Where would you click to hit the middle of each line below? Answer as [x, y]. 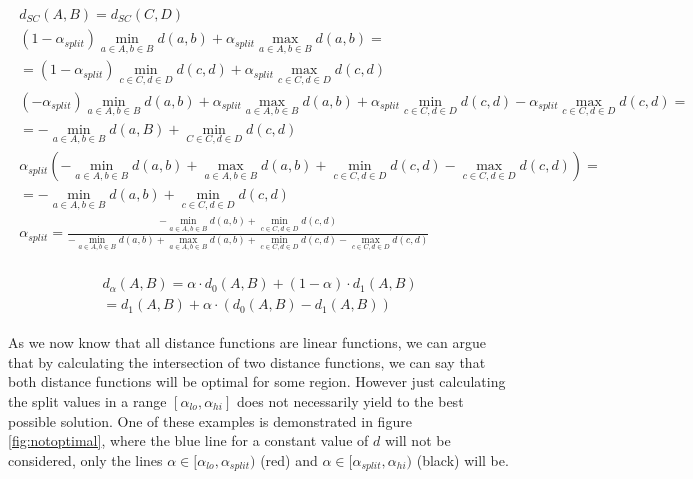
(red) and [289, 459]
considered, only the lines [85, 459]
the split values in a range [87, 401]
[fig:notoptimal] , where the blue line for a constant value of [188, 440]
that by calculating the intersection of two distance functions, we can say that [247, 361]
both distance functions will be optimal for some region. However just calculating [257, 381]
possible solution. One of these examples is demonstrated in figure [210, 420]
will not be [417, 440]
